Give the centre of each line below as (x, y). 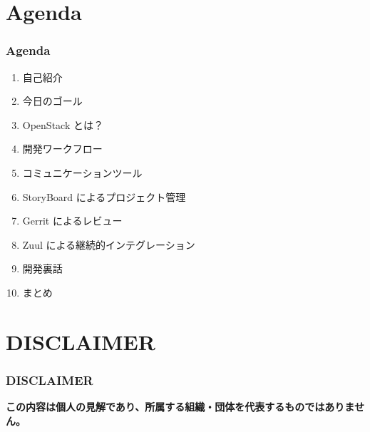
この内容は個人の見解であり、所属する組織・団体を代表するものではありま (180, 407)
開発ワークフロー (62, 149)
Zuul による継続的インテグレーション (109, 244)
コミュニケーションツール (82, 172)
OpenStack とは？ (63, 124)
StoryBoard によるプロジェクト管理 (104, 196)
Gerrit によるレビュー (72, 221)
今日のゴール (52, 101)
